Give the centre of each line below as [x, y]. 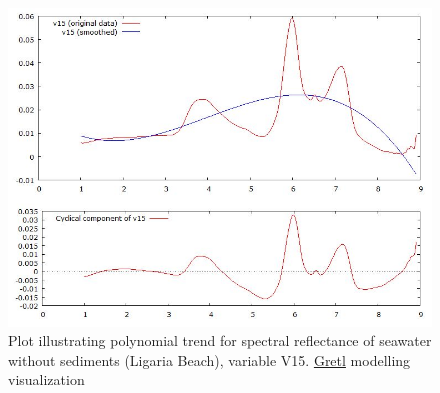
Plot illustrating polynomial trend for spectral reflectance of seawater [220, 340]
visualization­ [46, 379]
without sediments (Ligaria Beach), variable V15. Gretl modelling [209, 359]
